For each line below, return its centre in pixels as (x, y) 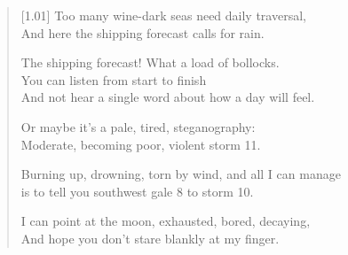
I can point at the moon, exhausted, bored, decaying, (166, 221)
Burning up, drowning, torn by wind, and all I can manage (181, 174)
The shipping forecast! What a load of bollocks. (150, 62)
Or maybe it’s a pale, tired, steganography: (138, 126)
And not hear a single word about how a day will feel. (168, 97)
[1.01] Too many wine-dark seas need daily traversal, (163, 15)
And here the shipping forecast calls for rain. (142, 32)
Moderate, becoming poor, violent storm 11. (141, 144)
